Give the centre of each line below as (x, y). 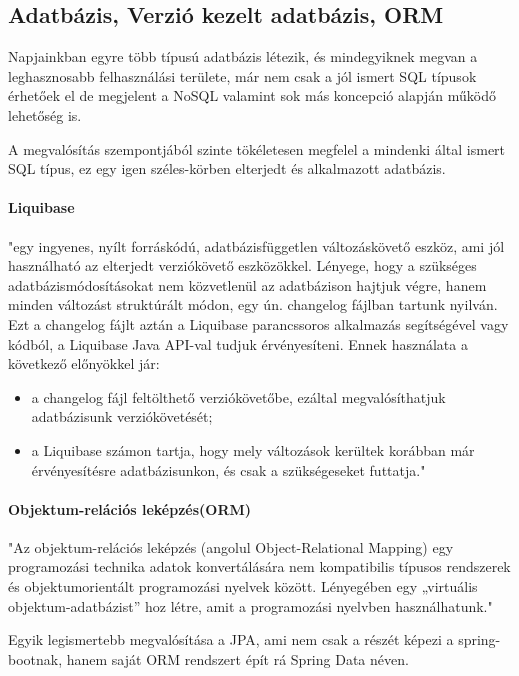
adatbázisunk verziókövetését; (122, 416)
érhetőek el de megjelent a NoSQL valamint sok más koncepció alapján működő (252, 95)
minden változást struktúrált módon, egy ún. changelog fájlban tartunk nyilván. (253, 304)
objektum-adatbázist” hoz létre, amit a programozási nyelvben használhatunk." (250, 605)
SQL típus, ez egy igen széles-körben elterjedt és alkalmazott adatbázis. (227, 168)
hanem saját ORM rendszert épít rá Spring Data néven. (237, 658)
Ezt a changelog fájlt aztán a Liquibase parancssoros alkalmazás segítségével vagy (258, 323)
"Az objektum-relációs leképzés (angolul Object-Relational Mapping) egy (231, 546)
